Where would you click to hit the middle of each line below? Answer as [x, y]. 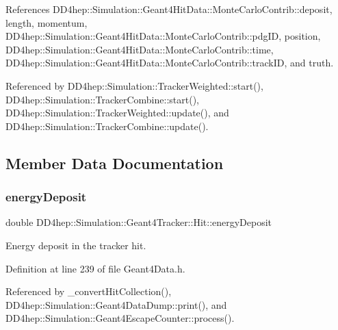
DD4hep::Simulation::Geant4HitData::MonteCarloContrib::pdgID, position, [163, 36]
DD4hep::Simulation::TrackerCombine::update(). [107, 126]
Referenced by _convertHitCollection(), [89, 291]
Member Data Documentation [115, 163]
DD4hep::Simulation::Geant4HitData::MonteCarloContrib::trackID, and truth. [170, 63]
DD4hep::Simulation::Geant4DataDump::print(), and [116, 304]
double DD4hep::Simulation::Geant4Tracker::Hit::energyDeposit [139, 222]
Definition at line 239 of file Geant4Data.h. [95, 268]
